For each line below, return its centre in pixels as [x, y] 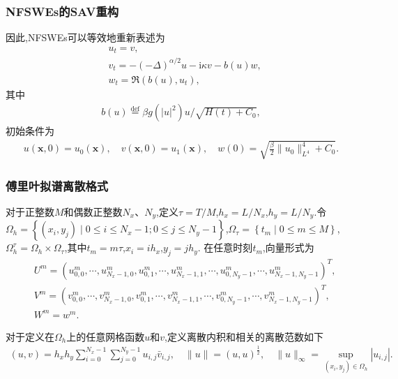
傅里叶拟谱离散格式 [57, 185]
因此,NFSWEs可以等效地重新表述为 [85, 37]
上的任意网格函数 [106, 336]
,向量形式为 [288, 247]
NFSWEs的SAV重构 [62, 11]
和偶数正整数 [93, 211]
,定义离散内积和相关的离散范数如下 [244, 336]
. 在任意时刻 [225, 247]
